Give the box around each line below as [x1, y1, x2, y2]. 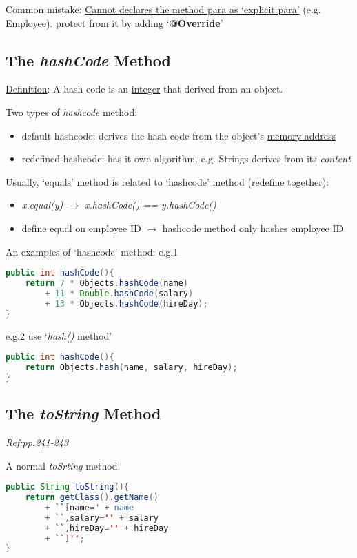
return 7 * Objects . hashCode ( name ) [25, 278, 188, 289]
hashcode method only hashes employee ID [162, 220, 344, 235]
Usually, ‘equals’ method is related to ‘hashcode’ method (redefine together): [6, 174, 329, 189]
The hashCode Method [6, 49, 171, 70]
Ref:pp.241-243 [6, 434, 69, 449]
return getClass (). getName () [25, 492, 159, 502]
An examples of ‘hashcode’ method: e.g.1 [6, 244, 178, 258]
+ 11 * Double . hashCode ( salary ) [45, 288, 194, 298]
